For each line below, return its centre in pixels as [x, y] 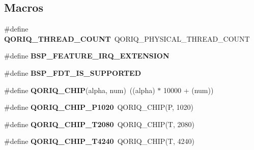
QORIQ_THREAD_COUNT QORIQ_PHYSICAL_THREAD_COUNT [127, 38]
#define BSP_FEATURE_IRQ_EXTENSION [87, 56]
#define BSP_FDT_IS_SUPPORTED [73, 72]
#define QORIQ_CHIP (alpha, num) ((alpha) [80, 90]
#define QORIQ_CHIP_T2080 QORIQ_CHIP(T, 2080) [99, 124]
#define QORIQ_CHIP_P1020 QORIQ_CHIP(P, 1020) [99, 107]
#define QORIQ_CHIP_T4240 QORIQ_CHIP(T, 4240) [99, 141]
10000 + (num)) [188, 90]
